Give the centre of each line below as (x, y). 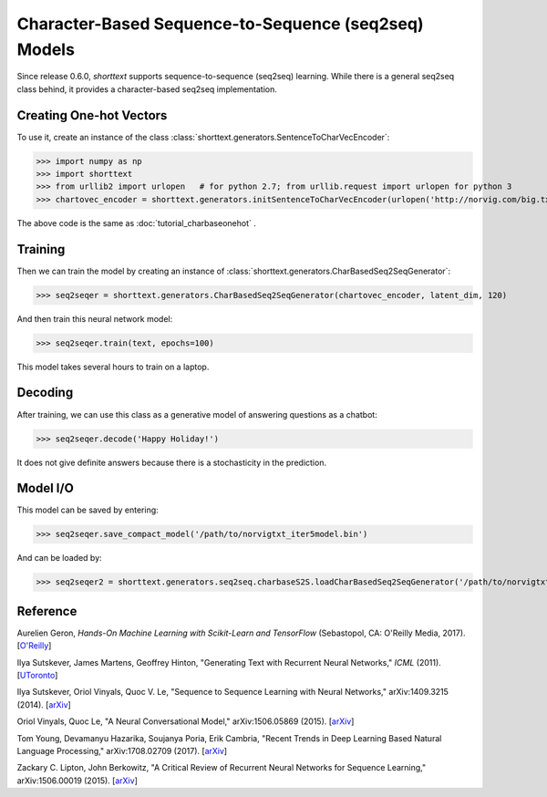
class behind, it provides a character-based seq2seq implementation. (147, 89)
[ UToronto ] (37, 676)
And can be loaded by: (59, 558)
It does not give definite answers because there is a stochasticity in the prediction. (172, 462)
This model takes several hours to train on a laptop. (113, 367)
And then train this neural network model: (95, 318)
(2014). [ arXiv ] (44, 704)
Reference (47, 611)
